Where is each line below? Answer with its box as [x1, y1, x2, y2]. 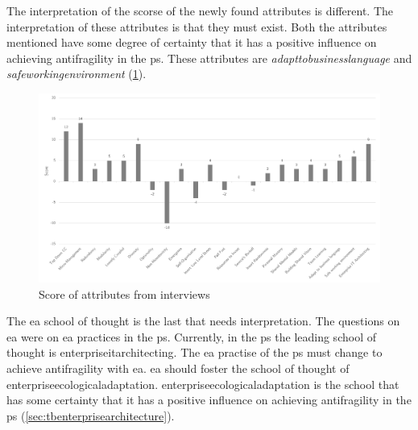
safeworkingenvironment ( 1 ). [6, 65, 147, 82]
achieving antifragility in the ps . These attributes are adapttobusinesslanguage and [6, 49, 412, 66]
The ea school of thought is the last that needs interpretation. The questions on [6, 312, 400, 329]
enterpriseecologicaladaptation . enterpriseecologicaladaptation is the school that [6, 375, 399, 392]
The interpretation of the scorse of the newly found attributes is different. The [6, 2, 394, 19]
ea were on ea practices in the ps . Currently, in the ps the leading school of [6, 328, 376, 345]
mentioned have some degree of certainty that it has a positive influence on [6, 34, 377, 51]
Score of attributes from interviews [39, 285, 210, 302]
